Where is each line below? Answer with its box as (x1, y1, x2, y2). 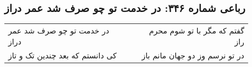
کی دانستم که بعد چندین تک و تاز (8, 50, 117, 61)
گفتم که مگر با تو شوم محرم (149, 25, 244, 36)
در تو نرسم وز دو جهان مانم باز (142, 50, 244, 61)
